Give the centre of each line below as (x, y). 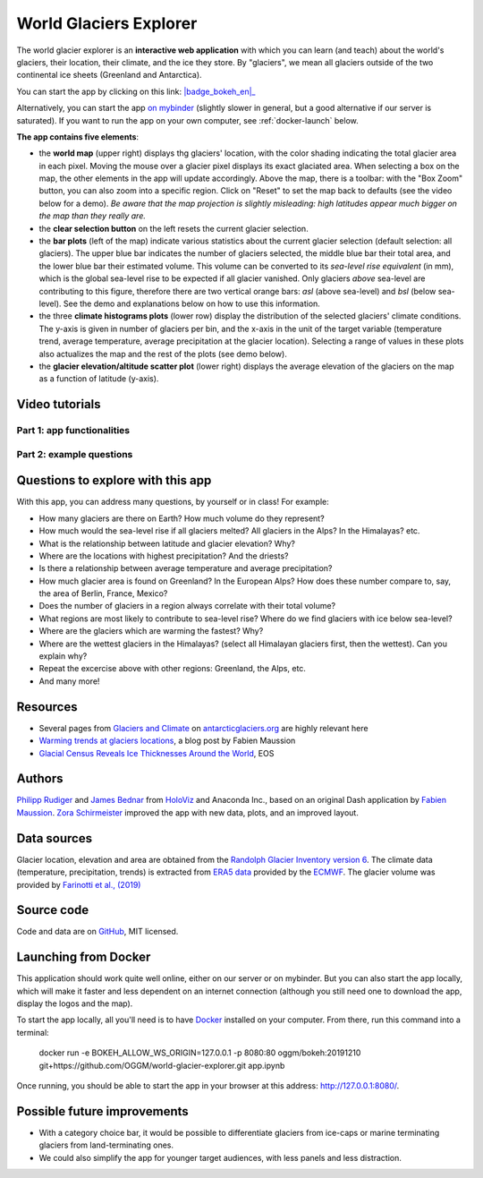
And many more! (69, 681)
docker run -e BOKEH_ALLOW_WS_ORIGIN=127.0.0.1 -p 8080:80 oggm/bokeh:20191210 (200, 1053)
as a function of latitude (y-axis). (99, 379)
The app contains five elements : (77, 137)
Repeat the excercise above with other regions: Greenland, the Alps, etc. (172, 669)
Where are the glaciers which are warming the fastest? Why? (151, 631)
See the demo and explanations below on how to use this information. (192, 303)
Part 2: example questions (75, 454)
